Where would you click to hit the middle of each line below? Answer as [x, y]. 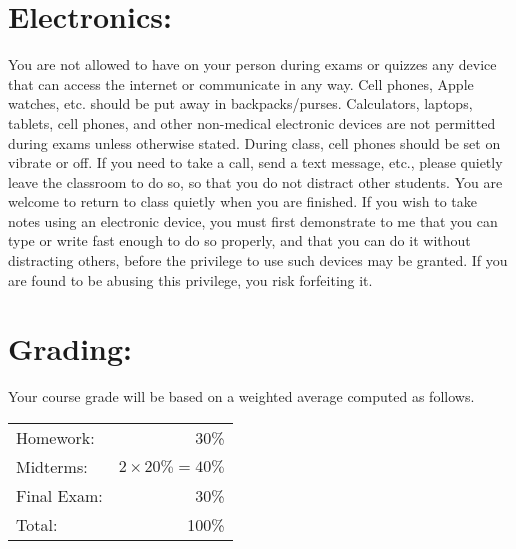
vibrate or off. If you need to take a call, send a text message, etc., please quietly [255, 162]
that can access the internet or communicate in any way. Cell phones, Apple [241, 83]
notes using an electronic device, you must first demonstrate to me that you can [253, 220]
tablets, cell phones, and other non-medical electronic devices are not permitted [252, 122]
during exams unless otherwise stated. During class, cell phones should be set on [254, 142]
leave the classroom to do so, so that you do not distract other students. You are [255, 181]
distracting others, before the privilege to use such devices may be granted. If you [258, 260]
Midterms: [52, 466]
